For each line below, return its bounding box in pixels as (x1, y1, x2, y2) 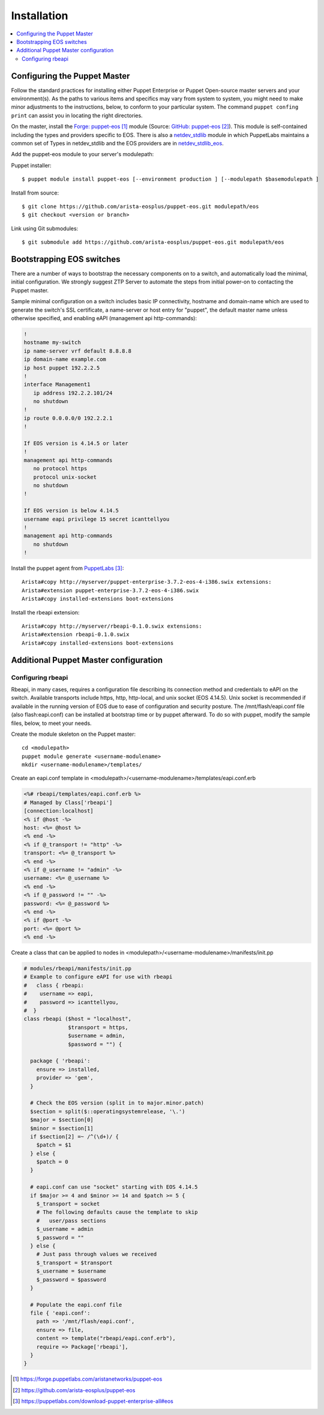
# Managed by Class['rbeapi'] (23, 799, 113, 806)
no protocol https (33, 465, 88, 472)
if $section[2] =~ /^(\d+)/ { (30, 1133, 119, 1140)
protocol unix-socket (33, 473, 97, 480)
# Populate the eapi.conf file (30, 1301, 122, 1308)
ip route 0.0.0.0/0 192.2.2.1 (23, 414, 113, 422)
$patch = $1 (36, 1142, 72, 1148)
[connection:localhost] (23, 808, 94, 814)
